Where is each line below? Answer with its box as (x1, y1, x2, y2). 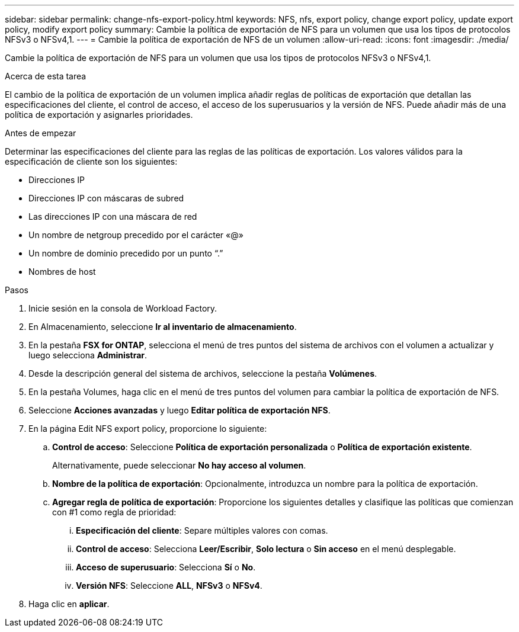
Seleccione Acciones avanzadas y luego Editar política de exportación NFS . (28, 405, 331, 415)
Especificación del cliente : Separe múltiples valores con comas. (76, 525, 328, 535)
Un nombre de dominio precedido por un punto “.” (28, 248, 223, 258)
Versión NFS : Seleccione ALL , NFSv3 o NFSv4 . (76, 580, 262, 591)
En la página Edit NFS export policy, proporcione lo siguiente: (28, 424, 267, 434)
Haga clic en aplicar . (28, 599, 110, 609)
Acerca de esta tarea (5, 71, 86, 81)
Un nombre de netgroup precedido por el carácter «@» (28, 230, 244, 240)
